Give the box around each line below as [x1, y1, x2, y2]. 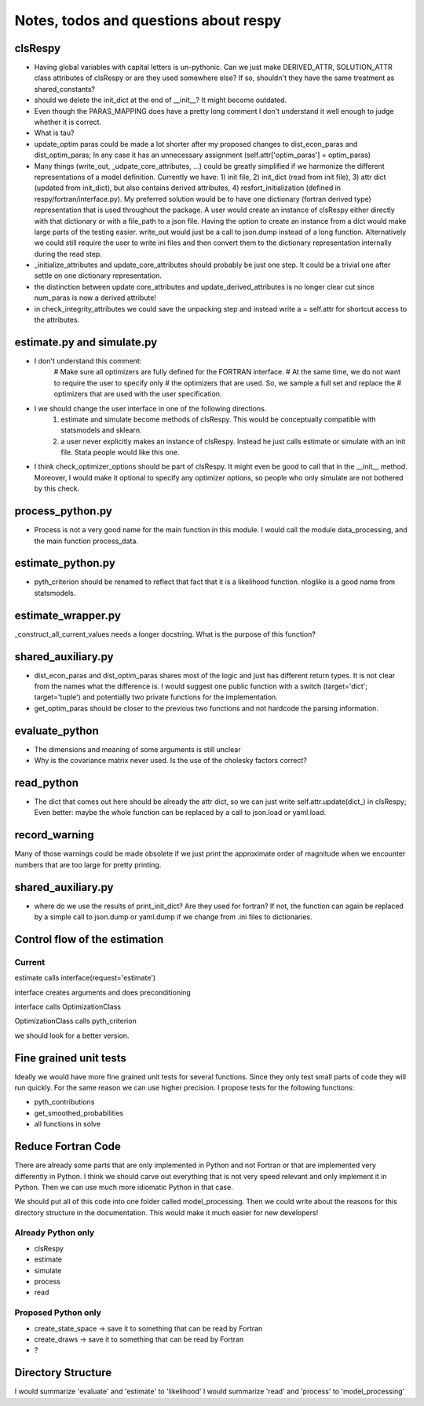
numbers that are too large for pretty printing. [14, 860, 162, 869]
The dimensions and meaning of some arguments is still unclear [34, 744, 241, 754]
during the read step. [34, 249, 102, 258]
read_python [14, 776, 79, 789]
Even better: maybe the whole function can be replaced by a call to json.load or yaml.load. [34, 808, 327, 817]
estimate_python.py [14, 557, 115, 570]
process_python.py [14, 505, 113, 518]
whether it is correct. [34, 118, 102, 127]
